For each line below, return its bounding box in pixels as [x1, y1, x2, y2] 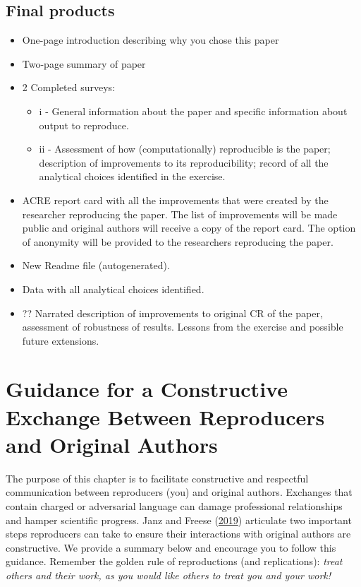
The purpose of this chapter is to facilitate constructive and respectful [6, 470, 309, 485]
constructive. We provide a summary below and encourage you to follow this [6, 540, 336, 555]
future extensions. [22, 333, 99, 348]
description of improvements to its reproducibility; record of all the [39, 155, 329, 170]
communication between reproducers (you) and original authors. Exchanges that [6, 485, 353, 499]
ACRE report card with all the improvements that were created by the [22, 192, 329, 207]
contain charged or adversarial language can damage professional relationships [6, 498, 343, 513]
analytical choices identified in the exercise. [39, 169, 226, 184]
